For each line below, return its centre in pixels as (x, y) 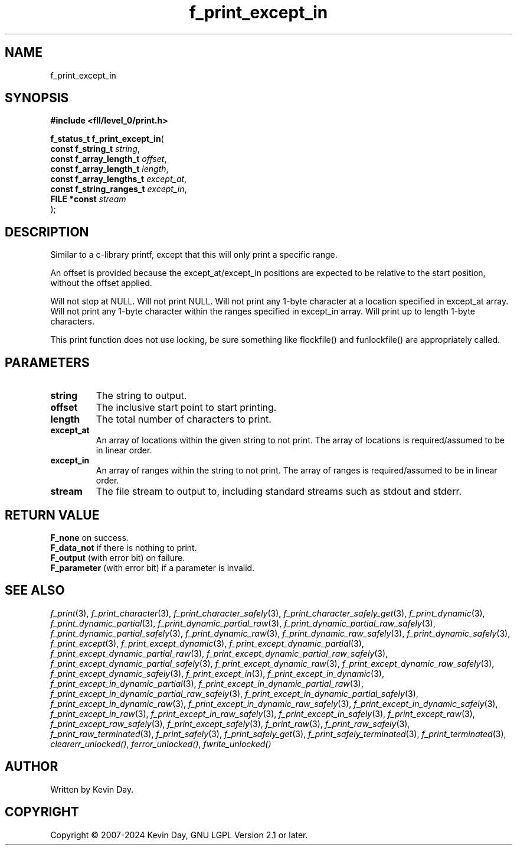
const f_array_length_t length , (109, 169)
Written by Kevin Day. (92, 789)
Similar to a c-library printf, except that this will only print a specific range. (194, 255)
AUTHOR (32, 767)
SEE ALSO (35, 591)
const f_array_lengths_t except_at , (119, 179)
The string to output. (141, 396)
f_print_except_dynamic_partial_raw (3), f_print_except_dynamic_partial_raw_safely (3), (219, 653)
